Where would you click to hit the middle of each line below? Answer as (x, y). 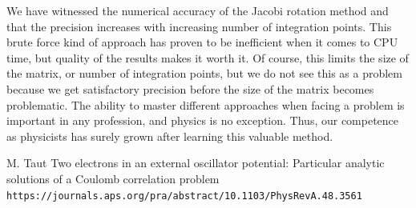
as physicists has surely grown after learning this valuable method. (170, 136)
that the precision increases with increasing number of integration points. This (199, 26)
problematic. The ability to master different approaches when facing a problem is (206, 104)
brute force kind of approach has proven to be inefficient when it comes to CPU (202, 42)
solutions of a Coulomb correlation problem (113, 178)
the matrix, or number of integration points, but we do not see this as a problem (205, 73)
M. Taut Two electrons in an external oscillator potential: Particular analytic (196, 163)
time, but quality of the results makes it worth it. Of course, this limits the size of (208, 57)
